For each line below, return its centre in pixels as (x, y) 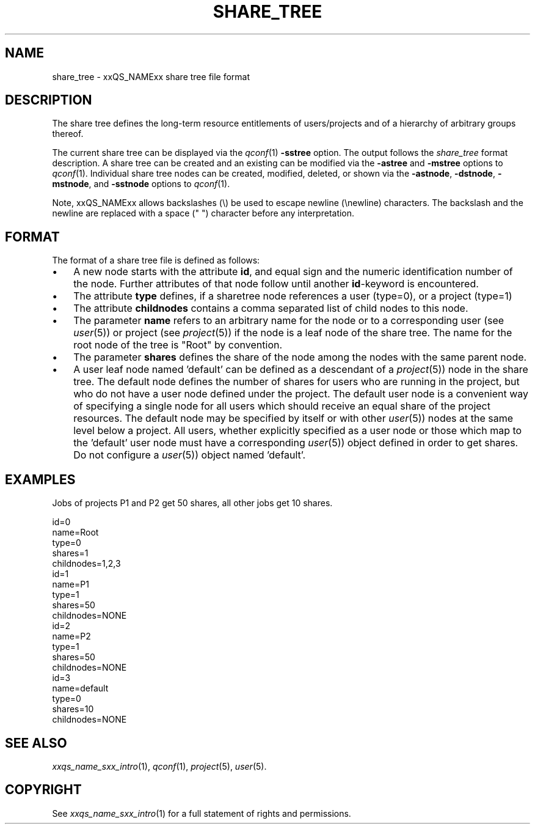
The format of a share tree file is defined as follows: (156, 260)
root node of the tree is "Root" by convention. (178, 345)
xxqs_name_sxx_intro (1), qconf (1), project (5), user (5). (159, 766)
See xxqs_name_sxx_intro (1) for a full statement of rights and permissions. (202, 813)
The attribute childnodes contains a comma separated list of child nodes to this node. (271, 308)
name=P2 (71, 636)
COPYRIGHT (43, 790)
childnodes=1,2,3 (86, 564)
